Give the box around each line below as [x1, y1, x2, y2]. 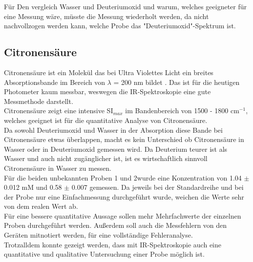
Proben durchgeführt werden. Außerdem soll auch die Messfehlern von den [4, 220, 227, 230]
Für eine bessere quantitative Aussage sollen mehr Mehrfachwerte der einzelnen [4, 210, 241, 221]
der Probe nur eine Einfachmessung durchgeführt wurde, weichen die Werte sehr [4, 191, 244, 202]
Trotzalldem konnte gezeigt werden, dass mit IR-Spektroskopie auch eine [4, 239, 222, 249]
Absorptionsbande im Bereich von [4, 77, 105, 87]
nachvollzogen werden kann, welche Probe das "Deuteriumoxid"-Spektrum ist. [4, 20, 236, 31]
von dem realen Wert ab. [4, 201, 78, 211]
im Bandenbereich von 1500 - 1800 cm [125, 105, 239, 116]
